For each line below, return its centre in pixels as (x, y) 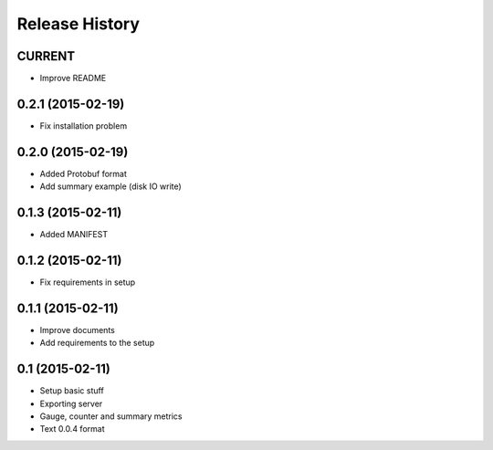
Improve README (73, 78)
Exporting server (71, 403)
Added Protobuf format (84, 173)
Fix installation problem (84, 126)
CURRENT (46, 56)
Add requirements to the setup (97, 343)
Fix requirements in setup (88, 282)
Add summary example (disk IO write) (110, 186)
